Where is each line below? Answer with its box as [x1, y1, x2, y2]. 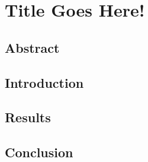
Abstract [5, 38, 60, 56]
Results [5, 108, 51, 126]
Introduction [5, 73, 84, 91]
